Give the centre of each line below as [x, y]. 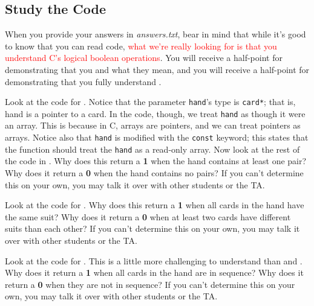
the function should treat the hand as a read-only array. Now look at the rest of [152, 149]
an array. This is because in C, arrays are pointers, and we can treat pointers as [153, 125]
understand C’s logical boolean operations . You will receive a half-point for [144, 58]
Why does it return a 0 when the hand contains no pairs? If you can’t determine [154, 172]
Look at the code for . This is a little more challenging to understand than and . [154, 260]
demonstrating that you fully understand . [83, 81]
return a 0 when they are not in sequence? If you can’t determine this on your [150, 284]
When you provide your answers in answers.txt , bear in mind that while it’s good [155, 34]
